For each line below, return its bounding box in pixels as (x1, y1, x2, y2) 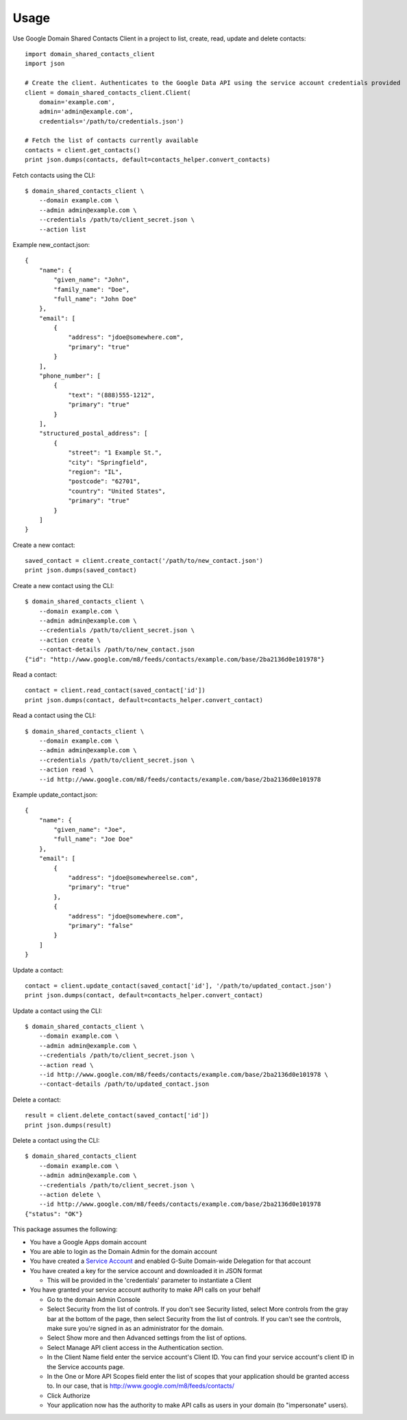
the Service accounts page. (47, 1362, 125, 1371)
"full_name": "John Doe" (53, 295, 137, 303)
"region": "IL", (68, 467, 123, 476)
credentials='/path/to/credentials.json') (38, 117, 184, 125)
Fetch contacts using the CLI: (12, 171, 96, 179)
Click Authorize (47, 1391, 90, 1399)
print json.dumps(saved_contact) (25, 566, 137, 574)
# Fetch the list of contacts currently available (25, 137, 199, 144)
